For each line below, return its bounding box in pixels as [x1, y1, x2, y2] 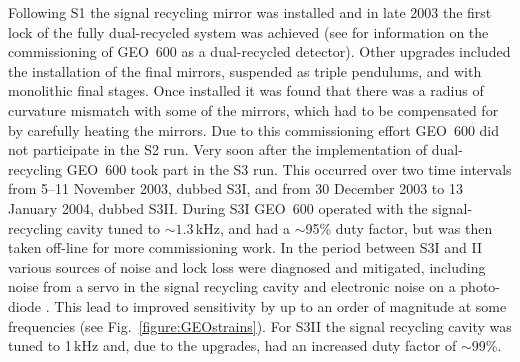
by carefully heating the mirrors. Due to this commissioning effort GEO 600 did [8, 119, 500, 140]
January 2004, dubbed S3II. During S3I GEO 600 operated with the [8, 197, 428, 218]
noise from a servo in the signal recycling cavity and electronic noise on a [8, 276, 456, 297]
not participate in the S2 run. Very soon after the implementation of [8, 139, 428, 160]
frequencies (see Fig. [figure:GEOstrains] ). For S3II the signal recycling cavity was [8, 315, 512, 336]
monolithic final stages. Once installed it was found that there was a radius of [8, 80, 484, 101]
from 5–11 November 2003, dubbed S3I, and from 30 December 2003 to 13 [8, 178, 463, 199]
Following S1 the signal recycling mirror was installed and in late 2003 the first [8, 2, 492, 22]
